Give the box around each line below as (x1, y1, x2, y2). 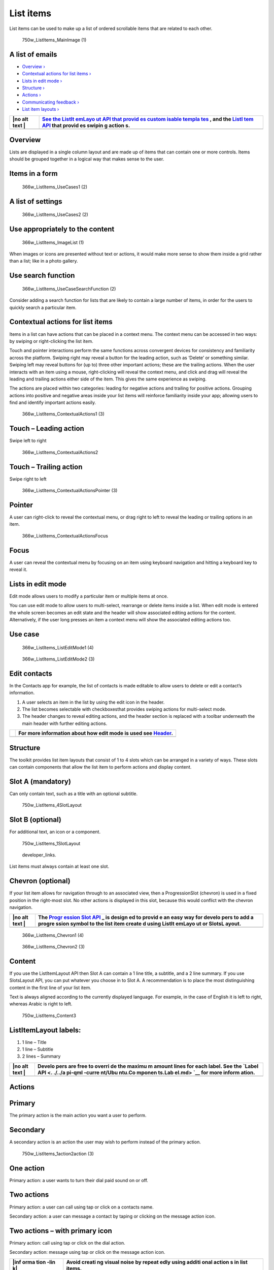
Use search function (9, 271, 75, 280)
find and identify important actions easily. (9, 399, 96, 406)
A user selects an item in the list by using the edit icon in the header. (22, 699, 165, 705)
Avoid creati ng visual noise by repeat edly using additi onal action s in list (66, 1258, 248, 1265)
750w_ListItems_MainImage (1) (22, 37, 87, 43)
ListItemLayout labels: (9, 1026, 81, 1034)
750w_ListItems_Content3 (22, 1012, 76, 1019)
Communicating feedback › (22, 99, 80, 105)
